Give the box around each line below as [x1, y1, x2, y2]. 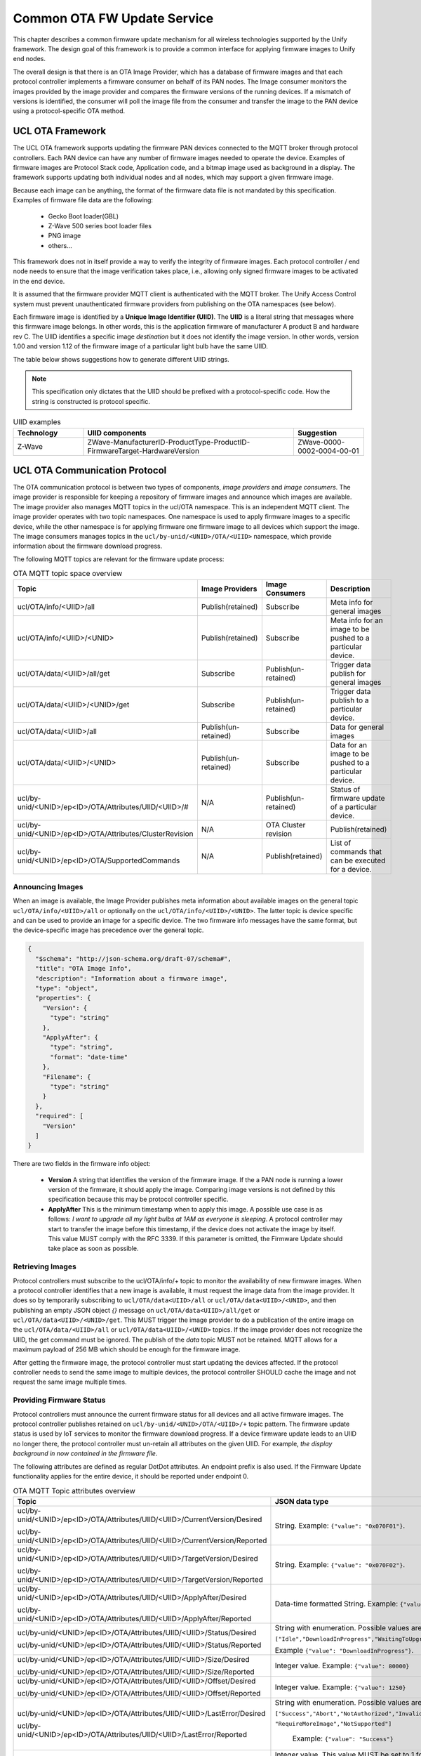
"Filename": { [42, 1073, 91, 1081]
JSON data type [274, 1496, 329, 1506]
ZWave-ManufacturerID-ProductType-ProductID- [87, 437, 250, 447]
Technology [17, 428, 58, 438]
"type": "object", [35, 984, 98, 992]
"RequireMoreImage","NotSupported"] [274, 1719, 392, 1727]
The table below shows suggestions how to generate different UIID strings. [13, 355, 229, 363]
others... [48, 241, 73, 249]
